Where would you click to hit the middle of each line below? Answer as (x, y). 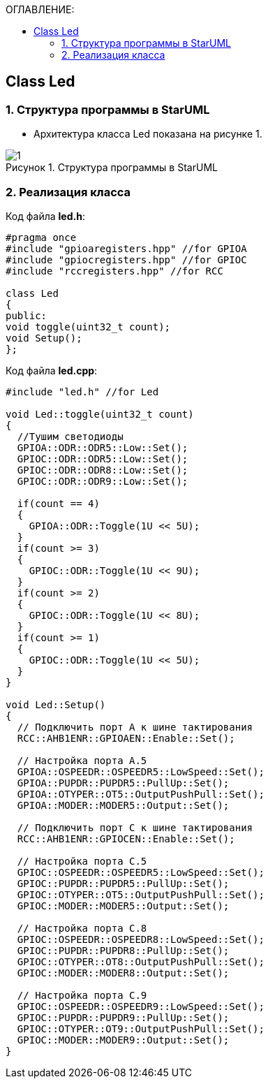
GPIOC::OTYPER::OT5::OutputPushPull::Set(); (141, 894)
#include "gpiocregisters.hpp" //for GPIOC (126, 259)
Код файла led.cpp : (52, 370)
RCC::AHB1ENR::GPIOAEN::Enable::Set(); (126, 738)
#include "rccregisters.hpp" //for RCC (114, 271)
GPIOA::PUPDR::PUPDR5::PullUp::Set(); (123, 783)
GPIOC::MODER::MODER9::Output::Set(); (123, 1040)
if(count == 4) (58, 503)
